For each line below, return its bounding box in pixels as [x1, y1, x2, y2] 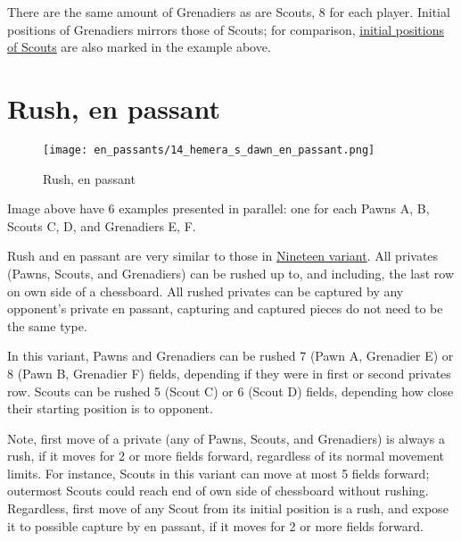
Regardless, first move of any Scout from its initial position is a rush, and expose [7, 499, 449, 518]
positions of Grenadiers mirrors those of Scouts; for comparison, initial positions [7, 20, 444, 38]
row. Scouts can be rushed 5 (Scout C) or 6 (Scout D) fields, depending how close [7, 381, 454, 400]
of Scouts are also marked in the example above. [7, 37, 271, 56]
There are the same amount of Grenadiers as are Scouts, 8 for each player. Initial [7, 3, 450, 21]
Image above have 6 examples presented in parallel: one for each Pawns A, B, [7, 199, 430, 218]
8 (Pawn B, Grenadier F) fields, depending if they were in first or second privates [7, 363, 451, 382]
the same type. [7, 316, 87, 335]
